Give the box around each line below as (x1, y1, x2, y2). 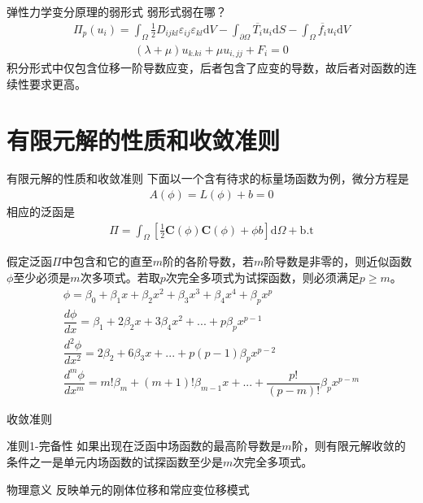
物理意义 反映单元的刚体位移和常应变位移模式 (7, 480, 250, 497)
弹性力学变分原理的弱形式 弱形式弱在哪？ (7, 3, 227, 20)
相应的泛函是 (7, 203, 75, 220)
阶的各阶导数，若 (162, 253, 254, 270)
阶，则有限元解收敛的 (291, 437, 406, 454)
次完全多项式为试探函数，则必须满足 (165, 269, 360, 286)
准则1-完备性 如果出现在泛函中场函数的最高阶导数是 (7, 437, 282, 454)
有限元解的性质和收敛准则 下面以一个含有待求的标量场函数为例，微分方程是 (7, 170, 409, 187)
